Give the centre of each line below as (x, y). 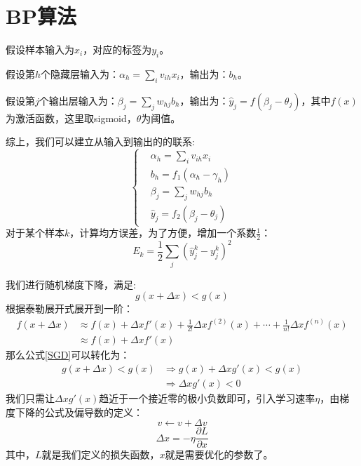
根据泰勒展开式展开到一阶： (69, 308)
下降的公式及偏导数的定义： (79, 412)
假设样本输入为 (40, 49)
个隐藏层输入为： (80, 73)
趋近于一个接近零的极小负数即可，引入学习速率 (207, 398)
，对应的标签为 (117, 49)
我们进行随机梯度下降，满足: (71, 284)
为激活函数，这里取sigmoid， (71, 118)
